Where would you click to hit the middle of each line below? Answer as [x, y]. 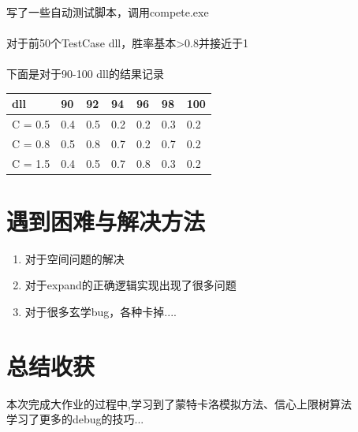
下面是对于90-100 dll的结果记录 [85, 73]
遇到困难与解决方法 [106, 220]
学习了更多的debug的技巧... [75, 419]
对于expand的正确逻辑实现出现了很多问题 [131, 285]
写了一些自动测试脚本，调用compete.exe [108, 11]
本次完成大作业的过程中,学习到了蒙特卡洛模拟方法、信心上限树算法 [179, 403]
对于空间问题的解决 [75, 258]
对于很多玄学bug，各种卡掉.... [101, 311]
